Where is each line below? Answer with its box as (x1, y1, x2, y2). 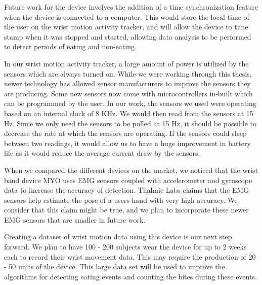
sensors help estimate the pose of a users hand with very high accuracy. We (4, 194, 238, 205)
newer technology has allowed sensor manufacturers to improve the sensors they (4, 78, 251, 89)
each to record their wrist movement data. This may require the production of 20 (4, 251, 256, 262)
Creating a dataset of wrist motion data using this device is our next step (4, 231, 232, 242)
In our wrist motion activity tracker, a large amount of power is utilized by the (4, 58, 249, 68)
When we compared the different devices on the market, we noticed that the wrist (4, 164, 258, 175)
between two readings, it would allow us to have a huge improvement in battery (4, 137, 251, 148)
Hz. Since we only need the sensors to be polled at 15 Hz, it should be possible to (4, 118, 257, 128)
